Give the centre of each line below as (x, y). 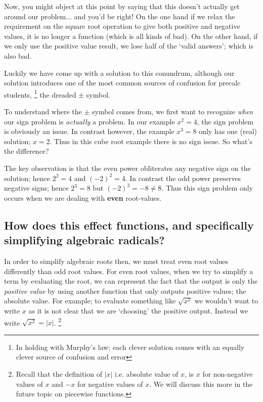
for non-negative (228, 373)
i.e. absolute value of (147, 373)
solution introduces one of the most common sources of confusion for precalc (122, 83)
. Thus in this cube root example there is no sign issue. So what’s (151, 141)
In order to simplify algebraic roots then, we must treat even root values (116, 261)
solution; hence (27, 178)
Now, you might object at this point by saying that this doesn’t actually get (122, 6)
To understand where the (43, 111)
